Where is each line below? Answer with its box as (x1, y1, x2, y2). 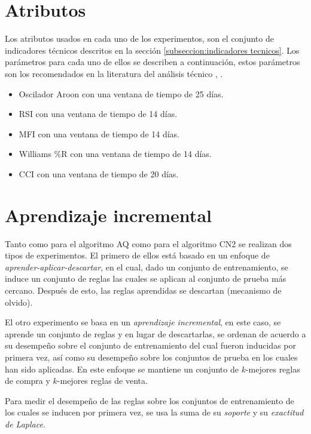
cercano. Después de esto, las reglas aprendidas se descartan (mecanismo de (5, 284, 282, 296)
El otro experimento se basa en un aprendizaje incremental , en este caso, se (5, 316, 281, 328)
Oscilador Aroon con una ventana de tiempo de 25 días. (19, 87, 224, 100)
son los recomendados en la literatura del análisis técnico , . (5, 67, 223, 79)
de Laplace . (5, 417, 45, 430)
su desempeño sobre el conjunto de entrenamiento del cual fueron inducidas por (5, 339, 296, 352)
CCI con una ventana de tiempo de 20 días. (19, 167, 179, 180)
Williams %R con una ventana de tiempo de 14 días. (19, 147, 212, 160)
